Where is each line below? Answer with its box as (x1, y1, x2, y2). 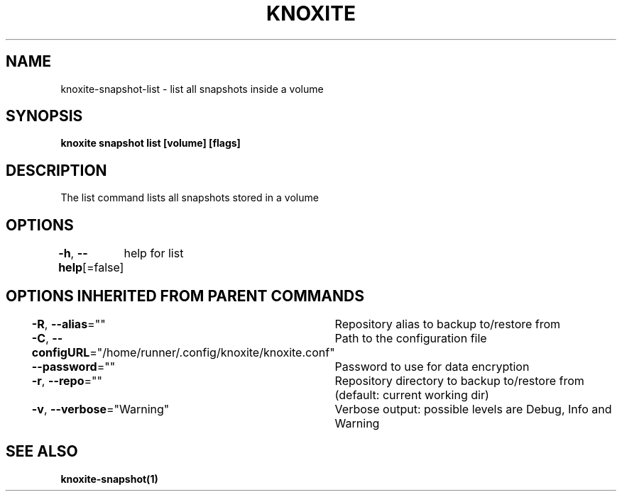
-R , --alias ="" (31, 316, 106, 331)
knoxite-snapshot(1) (60, 472, 158, 485)
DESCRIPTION (6, 161, 107, 179)
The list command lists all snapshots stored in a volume (60, 191, 319, 204)
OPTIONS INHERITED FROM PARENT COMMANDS (6, 286, 364, 305)
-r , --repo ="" (31, 373, 102, 388)
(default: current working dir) (334, 387, 489, 402)
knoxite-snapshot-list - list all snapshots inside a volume (60, 82, 324, 95)
